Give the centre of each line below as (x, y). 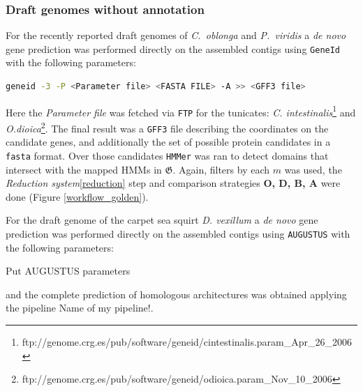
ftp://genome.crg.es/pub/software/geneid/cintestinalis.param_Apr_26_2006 (187, 341)
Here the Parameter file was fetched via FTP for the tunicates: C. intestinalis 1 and (181, 111)
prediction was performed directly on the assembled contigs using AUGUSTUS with (178, 233)
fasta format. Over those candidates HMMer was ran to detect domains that (167, 155)
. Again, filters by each (221, 169)
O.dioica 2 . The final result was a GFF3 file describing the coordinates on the (167, 127)
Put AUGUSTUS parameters (68, 271)
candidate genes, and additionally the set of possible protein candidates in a (168, 142)
